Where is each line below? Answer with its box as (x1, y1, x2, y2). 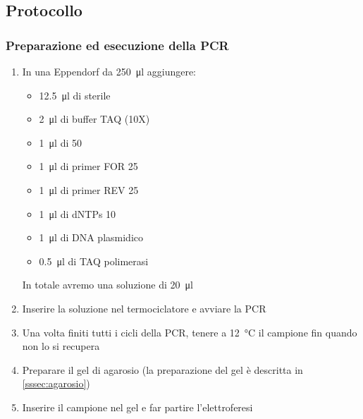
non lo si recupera (22, 339, 100, 353)
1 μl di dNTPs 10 (39, 206, 116, 221)
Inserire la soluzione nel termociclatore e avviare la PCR (22, 300, 266, 315)
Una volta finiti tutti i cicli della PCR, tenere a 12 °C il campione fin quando (22, 324, 357, 339)
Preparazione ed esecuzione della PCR (6, 36, 229, 54)
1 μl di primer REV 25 (39, 182, 139, 197)
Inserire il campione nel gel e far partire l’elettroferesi (22, 399, 253, 414)
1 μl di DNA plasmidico (39, 230, 143, 245)
